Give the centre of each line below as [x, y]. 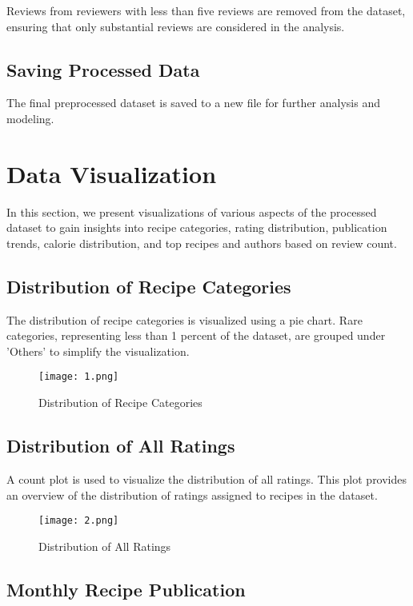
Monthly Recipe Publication [126, 589]
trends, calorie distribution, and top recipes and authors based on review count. [202, 243]
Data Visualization [112, 173]
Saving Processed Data [103, 69]
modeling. [30, 118]
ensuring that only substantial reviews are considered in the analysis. [176, 26]
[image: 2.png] [79, 521]
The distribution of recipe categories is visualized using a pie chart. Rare [184, 319]
